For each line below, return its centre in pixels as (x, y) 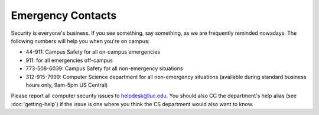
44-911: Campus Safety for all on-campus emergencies (93, 52)
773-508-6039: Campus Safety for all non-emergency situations (104, 68)
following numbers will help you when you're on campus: (80, 41)
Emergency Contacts (64, 15)
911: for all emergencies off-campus (69, 60)
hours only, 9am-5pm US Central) (67, 85)
